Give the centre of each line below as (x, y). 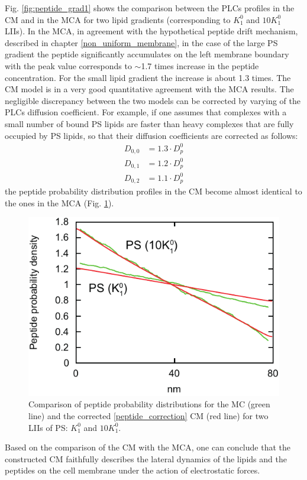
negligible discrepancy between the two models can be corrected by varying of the (153, 100)
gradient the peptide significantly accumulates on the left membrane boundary (147, 54)
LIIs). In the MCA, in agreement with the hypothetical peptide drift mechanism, (151, 31)
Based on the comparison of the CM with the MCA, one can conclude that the (148, 447)
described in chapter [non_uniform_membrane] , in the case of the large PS (141, 42)
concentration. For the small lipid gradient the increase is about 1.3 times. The (148, 77)
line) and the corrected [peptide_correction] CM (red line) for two (148, 416)
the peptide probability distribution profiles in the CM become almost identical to (153, 191)
